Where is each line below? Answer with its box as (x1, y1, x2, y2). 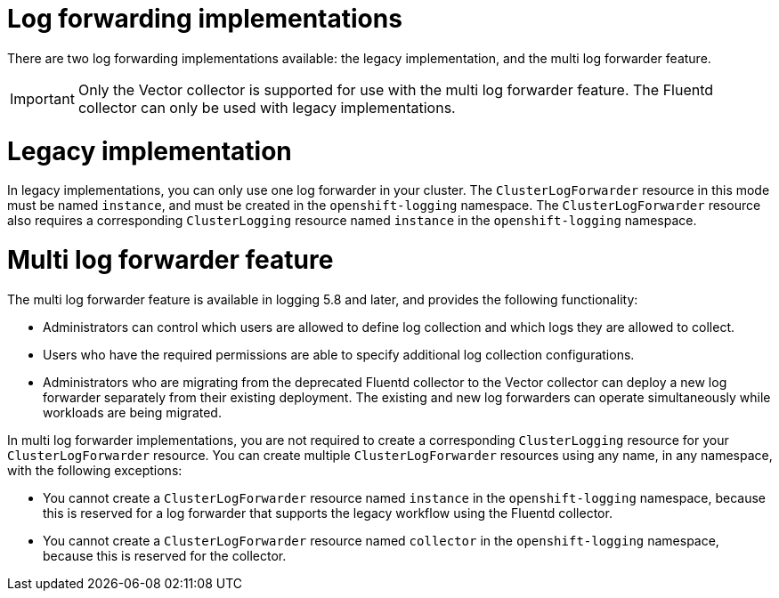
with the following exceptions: (7, 462, 183, 478)
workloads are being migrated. (43, 404, 222, 420)
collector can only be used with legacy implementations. (77, 98, 456, 117)
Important (10, 89, 75, 108)
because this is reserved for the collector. (43, 547, 287, 563)
